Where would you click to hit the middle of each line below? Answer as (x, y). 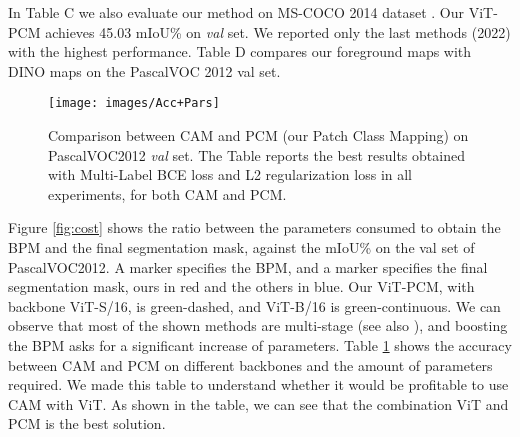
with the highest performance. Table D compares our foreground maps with (240, 51)
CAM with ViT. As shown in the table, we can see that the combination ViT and (258, 403)
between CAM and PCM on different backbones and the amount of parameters (250, 364)
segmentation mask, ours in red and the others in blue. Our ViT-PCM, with (241, 286)
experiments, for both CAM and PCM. (167, 193)
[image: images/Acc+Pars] (134, 103)
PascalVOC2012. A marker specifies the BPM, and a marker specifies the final (248, 266)
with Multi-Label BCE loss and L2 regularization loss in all (230, 174)
